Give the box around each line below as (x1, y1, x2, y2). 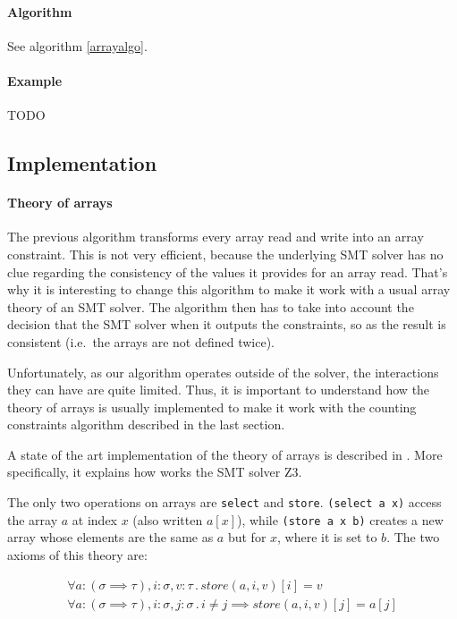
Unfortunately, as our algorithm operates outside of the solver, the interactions (7, 362, 439, 381)
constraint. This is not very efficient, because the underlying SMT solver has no (7, 244, 444, 263)
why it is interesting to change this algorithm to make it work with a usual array (7, 280, 451, 299)
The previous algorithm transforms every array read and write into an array (7, 227, 424, 246)
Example (7, 71, 63, 89)
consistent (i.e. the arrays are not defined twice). (7, 332, 275, 351)
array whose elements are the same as (7, 528, 214, 547)
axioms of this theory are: (7, 545, 148, 564)
